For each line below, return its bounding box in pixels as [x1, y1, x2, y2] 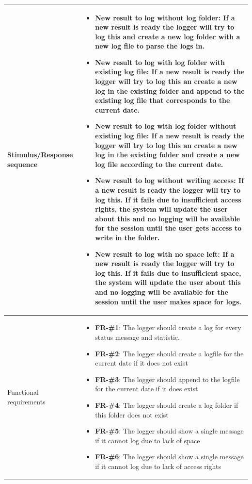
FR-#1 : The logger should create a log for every [95, 322, 241, 333]
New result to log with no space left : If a [95, 249, 235, 259]
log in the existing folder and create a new [95, 150, 240, 160]
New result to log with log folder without [95, 121, 236, 131]
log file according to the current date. [95, 159, 223, 169]
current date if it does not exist [95, 358, 188, 368]
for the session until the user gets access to [95, 223, 242, 233]
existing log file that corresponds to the [95, 95, 230, 105]
